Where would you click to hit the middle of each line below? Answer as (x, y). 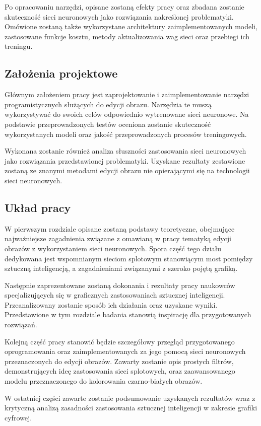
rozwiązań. (21, 325)
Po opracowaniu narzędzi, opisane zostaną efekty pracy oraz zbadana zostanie (124, 7)
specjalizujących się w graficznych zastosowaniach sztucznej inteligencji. (115, 295)
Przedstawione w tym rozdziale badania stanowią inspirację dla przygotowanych (128, 314)
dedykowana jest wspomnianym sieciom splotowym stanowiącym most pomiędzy (129, 258)
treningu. (19, 46)
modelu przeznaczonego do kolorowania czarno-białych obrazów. (104, 381)
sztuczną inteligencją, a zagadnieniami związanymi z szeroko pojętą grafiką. (121, 268)
